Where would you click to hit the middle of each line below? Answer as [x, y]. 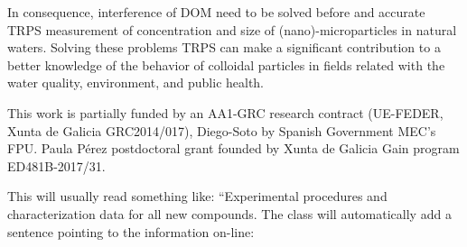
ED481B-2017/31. [56, 165]
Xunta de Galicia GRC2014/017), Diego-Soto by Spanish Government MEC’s [222, 130]
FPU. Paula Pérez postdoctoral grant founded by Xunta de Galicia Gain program [233, 148]
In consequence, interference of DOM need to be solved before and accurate [216, 12]
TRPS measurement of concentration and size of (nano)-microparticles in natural [232, 29]
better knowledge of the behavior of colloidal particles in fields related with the [226, 64]
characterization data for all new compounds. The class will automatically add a [229, 213]
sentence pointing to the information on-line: [131, 231]
